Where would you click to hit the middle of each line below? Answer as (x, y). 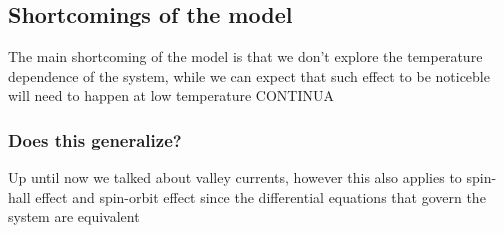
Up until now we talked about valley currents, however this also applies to (235, 177)
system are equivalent (74, 216)
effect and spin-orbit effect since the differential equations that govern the (260, 196)
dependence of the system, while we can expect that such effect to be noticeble (249, 75)
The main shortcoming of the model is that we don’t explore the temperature (245, 56)
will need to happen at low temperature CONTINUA (171, 95)
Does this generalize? (95, 139)
